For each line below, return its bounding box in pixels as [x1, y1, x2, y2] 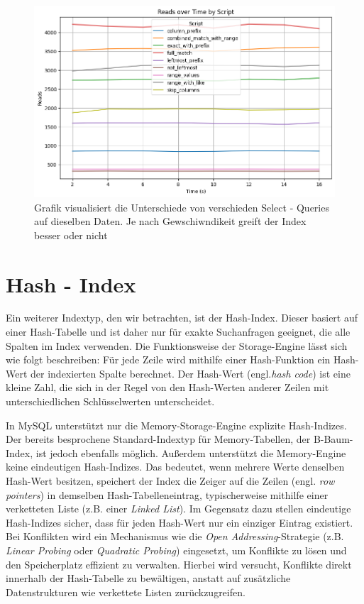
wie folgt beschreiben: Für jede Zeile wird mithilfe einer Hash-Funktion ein [6, 352, 331, 367]
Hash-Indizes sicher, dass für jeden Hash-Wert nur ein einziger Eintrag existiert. [6, 515, 353, 529]
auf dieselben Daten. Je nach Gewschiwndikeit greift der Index [34, 214, 307, 229]
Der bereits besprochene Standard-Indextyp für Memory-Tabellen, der [6, 432, 311, 446]
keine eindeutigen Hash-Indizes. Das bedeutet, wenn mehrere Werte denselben [6, 459, 345, 474]
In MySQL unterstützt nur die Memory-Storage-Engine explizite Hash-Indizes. [6, 417, 347, 432]
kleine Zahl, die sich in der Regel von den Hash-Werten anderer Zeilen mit [6, 380, 329, 395]
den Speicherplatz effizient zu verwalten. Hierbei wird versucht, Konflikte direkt [6, 556, 352, 571]
